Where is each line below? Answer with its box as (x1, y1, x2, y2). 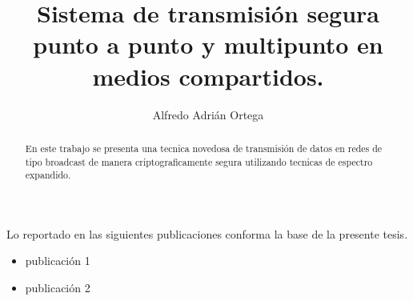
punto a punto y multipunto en (33, 28, 383, 61)
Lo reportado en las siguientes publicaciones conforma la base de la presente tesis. (6, 225, 408, 242)
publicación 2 (25, 279, 90, 296)
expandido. (25, 168, 71, 182)
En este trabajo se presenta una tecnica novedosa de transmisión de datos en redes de (25, 141, 383, 155)
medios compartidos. (92, 59, 324, 92)
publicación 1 (25, 252, 90, 269)
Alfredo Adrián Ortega (152, 106, 264, 122)
